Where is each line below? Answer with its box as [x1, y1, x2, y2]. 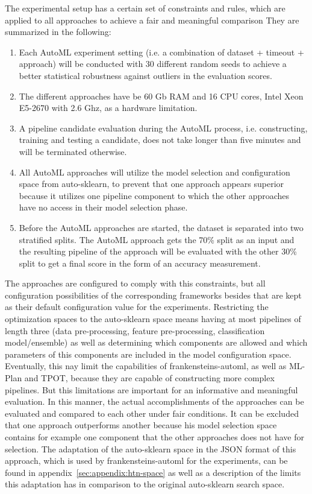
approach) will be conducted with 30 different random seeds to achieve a [19, 57, 287, 70]
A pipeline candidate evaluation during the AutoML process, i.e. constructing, [19, 121, 308, 134]
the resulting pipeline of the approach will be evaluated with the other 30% [19, 245, 297, 258]
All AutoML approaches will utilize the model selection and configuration [19, 165, 290, 178]
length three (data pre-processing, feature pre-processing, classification [5, 324, 265, 337]
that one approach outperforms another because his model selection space [5, 419, 277, 431]
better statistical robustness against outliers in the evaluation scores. [19, 69, 272, 81]
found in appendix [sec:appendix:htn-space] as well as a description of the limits [5, 466, 301, 478]
